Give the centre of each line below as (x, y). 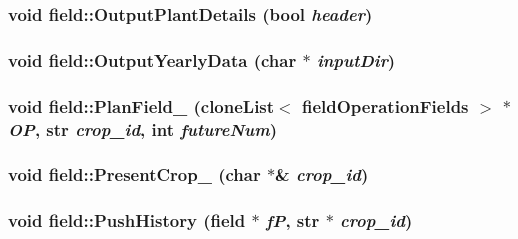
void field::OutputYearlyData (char (152, 59)
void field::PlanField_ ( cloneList (141, 105)
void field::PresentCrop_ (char (134, 174)
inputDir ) (356, 59)
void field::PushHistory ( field (127, 220)
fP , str (292, 220)
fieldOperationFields (385, 105)
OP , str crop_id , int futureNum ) (142, 128)
